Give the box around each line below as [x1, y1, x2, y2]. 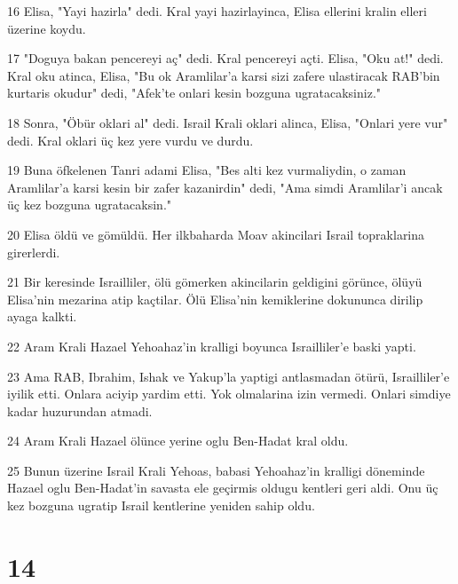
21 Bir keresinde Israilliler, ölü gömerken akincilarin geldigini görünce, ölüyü [7, 272, 422, 291]
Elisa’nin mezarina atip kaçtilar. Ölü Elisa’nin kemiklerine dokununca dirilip [7, 289, 423, 308]
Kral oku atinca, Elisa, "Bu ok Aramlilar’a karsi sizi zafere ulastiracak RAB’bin [7, 66, 440, 84]
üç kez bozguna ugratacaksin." [7, 195, 172, 214]
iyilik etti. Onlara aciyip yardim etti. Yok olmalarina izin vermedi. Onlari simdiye [7, 384, 451, 403]
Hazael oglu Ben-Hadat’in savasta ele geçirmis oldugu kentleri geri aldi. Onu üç [7, 478, 438, 497]
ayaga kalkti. [7, 307, 77, 326]
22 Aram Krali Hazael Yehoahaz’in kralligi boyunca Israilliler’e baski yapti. [7, 336, 416, 355]
